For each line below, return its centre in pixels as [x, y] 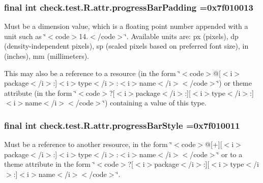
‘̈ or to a [230, 154]
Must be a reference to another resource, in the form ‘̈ [88, 144]
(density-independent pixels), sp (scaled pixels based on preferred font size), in [126, 46]
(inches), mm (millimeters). [47, 56]
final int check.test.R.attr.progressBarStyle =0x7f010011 [122, 125]
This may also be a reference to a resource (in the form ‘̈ [92, 73]
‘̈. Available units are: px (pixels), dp [181, 36]
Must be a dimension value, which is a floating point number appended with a [126, 26]
